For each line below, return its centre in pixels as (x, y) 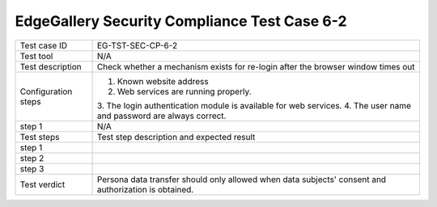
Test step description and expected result (176, 137)
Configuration (46, 91)
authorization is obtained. (145, 189)
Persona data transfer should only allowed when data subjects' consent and (242, 180)
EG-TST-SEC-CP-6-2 (137, 45)
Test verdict (42, 184)
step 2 (32, 158)
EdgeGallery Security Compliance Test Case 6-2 (181, 21)
